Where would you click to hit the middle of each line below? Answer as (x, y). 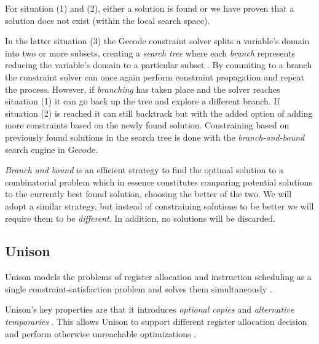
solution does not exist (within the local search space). (108, 20)
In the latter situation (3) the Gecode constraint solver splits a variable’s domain (157, 41)
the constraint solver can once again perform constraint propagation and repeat (155, 76)
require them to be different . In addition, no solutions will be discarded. (140, 218)
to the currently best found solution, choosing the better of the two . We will (148, 194)
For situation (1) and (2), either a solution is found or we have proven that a (150, 8)
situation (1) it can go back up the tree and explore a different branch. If (142, 101)
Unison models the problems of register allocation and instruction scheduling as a (158, 277)
